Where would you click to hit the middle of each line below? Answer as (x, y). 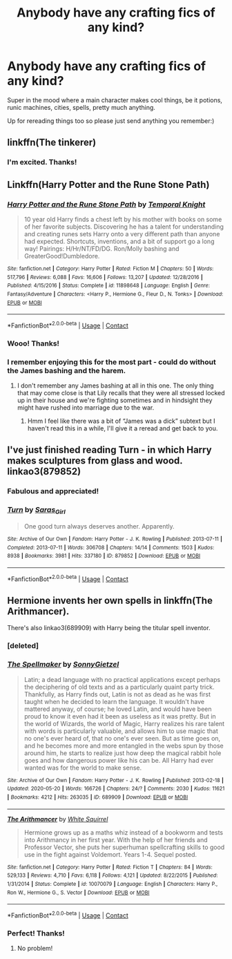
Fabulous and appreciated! (53, 491)
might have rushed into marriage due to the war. (86, 408)
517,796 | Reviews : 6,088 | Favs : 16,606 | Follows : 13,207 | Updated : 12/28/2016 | (105, 277)
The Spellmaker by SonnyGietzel (63, 665)
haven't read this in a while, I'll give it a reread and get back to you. (123, 428)
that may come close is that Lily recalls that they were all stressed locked (121, 393)
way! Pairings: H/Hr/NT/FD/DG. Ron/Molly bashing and (101, 248)
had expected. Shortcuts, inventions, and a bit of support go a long (119, 241)
